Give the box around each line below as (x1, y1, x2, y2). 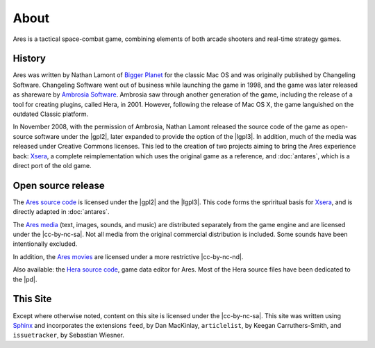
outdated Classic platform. (12, 110, 89, 118)
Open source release (12, 179, 105, 191)
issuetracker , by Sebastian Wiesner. (12, 331, 124, 340)
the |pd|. (12, 275, 37, 283)
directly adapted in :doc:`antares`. (12, 208, 110, 216)
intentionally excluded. (12, 240, 78, 248)
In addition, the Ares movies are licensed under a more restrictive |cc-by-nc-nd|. (12, 252, 244, 260)
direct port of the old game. (12, 161, 92, 169)
